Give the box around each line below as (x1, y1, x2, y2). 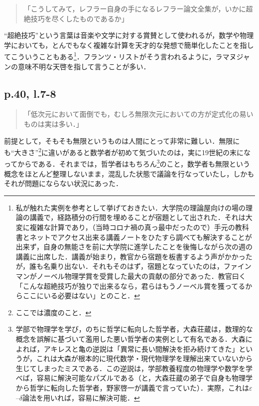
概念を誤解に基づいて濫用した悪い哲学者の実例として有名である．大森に (15, 334, 253, 344)
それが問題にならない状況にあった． (4, 178, 123, 189)
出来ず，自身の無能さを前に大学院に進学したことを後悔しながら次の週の (15, 241, 253, 252)
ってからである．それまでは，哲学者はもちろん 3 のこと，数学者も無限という (4, 157, 251, 169)
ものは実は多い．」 (23, 119, 83, 129)
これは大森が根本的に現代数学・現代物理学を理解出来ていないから (36, 353, 253, 364)
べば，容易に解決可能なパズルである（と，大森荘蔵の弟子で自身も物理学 (15, 373, 253, 383)
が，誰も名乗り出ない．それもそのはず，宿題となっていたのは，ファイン (15, 261, 252, 271)
